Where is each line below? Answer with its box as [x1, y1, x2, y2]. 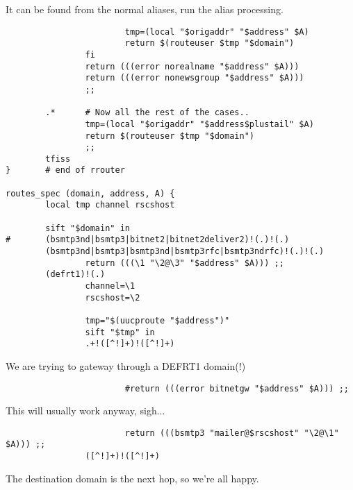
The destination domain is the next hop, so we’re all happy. [6, 471, 259, 485]
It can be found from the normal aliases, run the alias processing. [6, 2, 284, 16]
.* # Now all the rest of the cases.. [45, 108, 249, 118]
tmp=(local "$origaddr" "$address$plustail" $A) [85, 119, 314, 129]
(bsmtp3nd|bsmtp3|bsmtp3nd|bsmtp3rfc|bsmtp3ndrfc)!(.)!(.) [45, 246, 325, 257]
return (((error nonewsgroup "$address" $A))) [85, 73, 304, 83]
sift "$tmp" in [85, 327, 155, 337]
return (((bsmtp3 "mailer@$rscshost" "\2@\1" [124, 428, 339, 438]
